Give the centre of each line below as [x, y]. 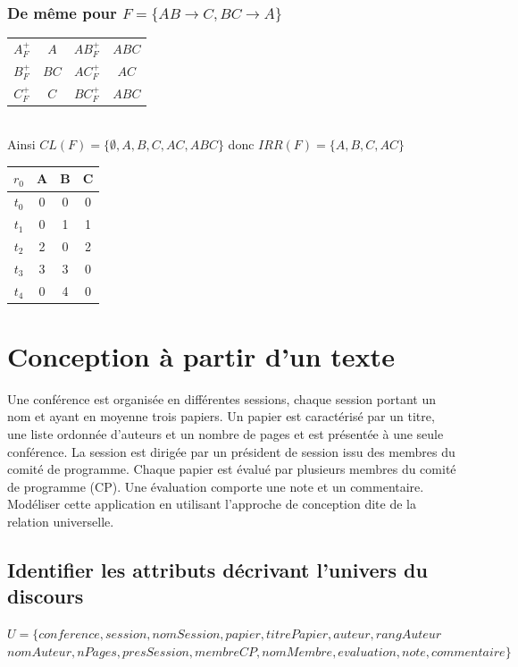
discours [46, 596]
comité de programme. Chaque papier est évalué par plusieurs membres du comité [232, 469]
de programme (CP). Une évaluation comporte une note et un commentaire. [216, 486]
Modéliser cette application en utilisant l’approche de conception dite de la [212, 504]
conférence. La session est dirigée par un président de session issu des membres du [231, 451]
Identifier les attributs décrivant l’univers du [217, 570]
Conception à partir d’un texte [201, 355]
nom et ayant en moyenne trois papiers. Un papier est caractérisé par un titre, [221, 416]
